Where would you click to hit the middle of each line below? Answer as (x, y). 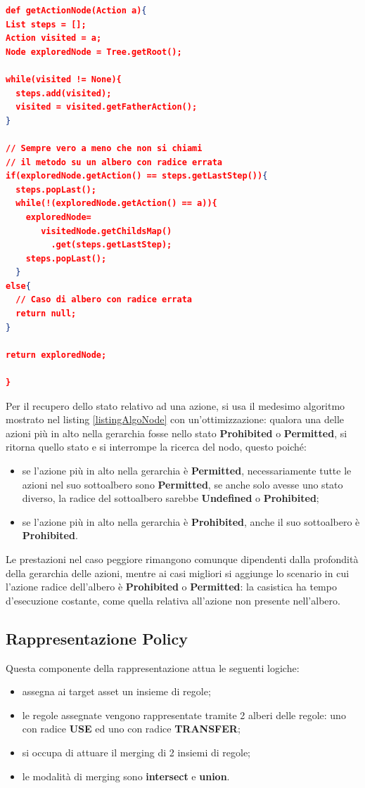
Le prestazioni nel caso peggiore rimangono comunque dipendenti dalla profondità (182, 558)
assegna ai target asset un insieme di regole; (116, 691)
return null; (46, 314)
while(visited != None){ (64, 79)
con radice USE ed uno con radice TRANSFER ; (131, 729)
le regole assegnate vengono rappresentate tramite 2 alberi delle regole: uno (184, 715)
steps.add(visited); (64, 93)
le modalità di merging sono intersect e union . (126, 776)
